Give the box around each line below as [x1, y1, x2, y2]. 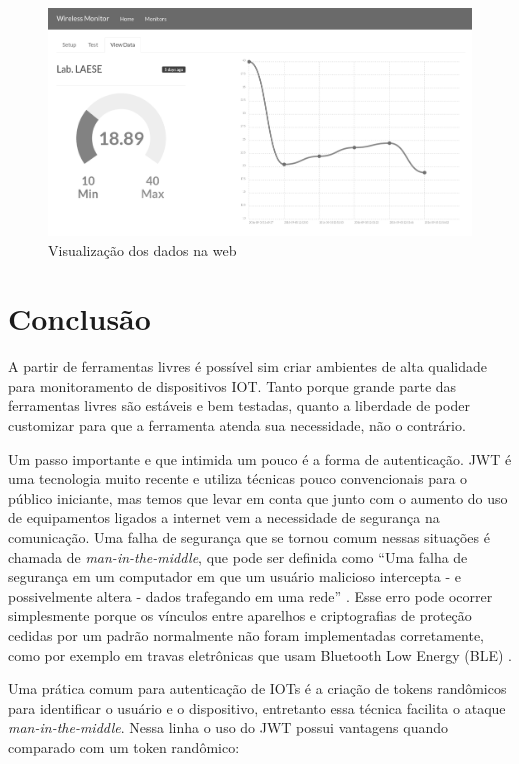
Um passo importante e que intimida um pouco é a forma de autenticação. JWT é [8, 448, 512, 469]
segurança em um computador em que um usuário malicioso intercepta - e [8, 566, 461, 587]
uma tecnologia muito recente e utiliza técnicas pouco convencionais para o [8, 468, 468, 489]
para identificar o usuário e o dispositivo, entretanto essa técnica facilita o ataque [8, 697, 506, 718]
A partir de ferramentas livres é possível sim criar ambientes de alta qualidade [8, 356, 488, 377]
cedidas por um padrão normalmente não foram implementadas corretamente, [8, 624, 484, 645]
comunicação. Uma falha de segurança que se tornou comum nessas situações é [8, 527, 490, 548]
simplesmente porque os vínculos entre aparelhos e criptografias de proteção [8, 605, 472, 626]
